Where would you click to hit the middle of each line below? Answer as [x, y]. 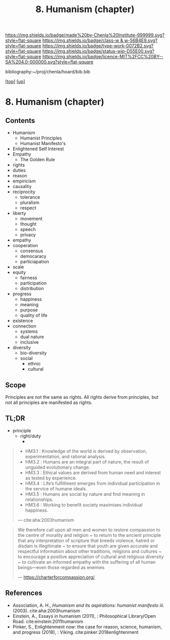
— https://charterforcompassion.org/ [56, 577]
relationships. [39, 499]
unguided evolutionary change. [58, 467]
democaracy [33, 256]
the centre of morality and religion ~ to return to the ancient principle [89, 535]
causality [22, 187]
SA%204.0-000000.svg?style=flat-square [49, 62]
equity [19, 272]
